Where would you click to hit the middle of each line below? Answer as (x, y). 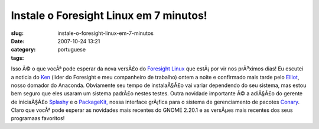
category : (23, 50)
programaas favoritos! (38, 118)
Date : (18, 41)
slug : (17, 33)
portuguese (71, 50)
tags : (17, 58)
